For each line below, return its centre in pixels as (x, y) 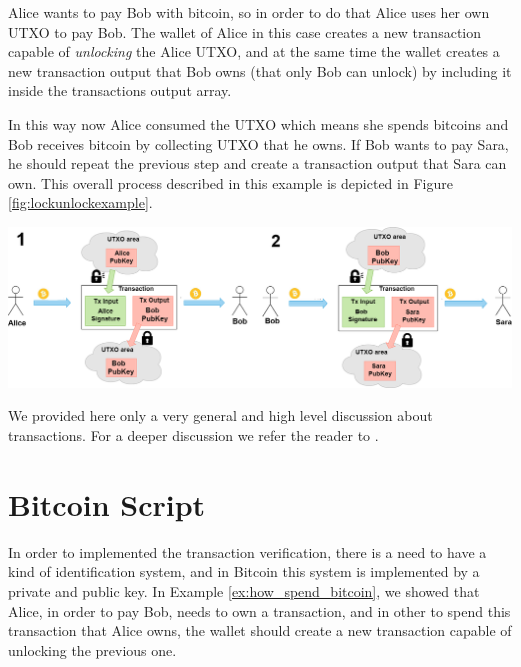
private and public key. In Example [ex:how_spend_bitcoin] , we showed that (244, 590)
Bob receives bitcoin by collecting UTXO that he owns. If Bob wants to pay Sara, (258, 143)
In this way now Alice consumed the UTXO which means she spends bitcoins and (258, 123)
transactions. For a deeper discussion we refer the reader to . (193, 435)
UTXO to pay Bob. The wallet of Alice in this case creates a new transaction (245, 31)
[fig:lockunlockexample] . (80, 202)
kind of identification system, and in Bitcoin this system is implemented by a (244, 571)
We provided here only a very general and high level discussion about (220, 415)
